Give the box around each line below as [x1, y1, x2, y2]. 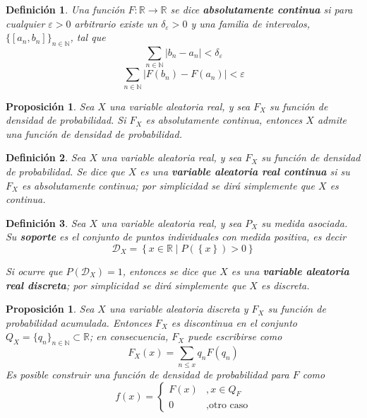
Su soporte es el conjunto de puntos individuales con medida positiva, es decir [6, 229, 347, 244]
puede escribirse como [188, 329, 282, 344]
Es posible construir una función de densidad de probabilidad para [6, 367, 289, 382]
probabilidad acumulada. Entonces [6, 315, 152, 330]
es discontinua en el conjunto [171, 315, 297, 330]
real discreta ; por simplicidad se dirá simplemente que [6, 277, 246, 292]
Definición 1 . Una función [6, 2, 125, 16]
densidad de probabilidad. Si [6, 112, 126, 127]
